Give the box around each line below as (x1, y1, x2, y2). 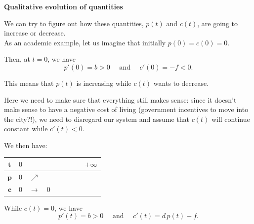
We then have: (4, 140, 47, 150)
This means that (4, 77, 54, 88)
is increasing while (76, 77, 131, 88)
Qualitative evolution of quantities (4, 1, 123, 11)
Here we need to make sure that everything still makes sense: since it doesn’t (4, 94, 237, 105)
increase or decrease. (4, 28, 66, 38)
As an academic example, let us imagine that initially (4, 37, 166, 47)
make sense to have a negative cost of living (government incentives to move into (4, 104, 249, 114)
